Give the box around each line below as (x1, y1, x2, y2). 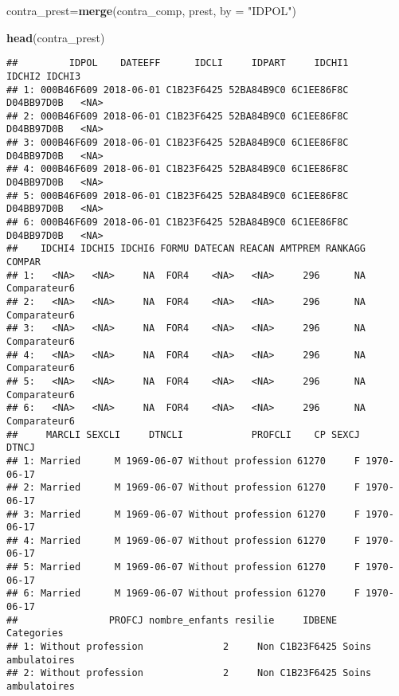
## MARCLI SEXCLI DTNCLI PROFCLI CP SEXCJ (6, 428, 360, 440)
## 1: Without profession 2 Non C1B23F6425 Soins (6, 641, 372, 653)
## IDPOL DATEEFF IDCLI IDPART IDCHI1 (6, 57, 349, 69)
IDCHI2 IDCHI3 (6, 70, 81, 82)
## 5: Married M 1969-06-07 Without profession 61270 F (6, 561, 360, 573)
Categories (6, 628, 64, 639)
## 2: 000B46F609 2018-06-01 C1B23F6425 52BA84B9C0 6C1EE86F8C (6, 110, 349, 122)
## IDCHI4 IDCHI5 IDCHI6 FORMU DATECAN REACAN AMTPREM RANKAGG (6, 243, 366, 255)
